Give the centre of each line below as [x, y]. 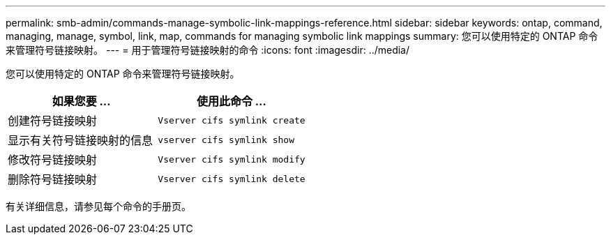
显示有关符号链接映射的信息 [81, 140]
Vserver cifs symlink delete [232, 179]
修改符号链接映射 [53, 160]
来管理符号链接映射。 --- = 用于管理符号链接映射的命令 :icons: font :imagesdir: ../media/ [208, 50]
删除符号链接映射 [53, 179]
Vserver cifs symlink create [232, 120]
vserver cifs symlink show [226, 140]
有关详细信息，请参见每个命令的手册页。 [98, 206]
